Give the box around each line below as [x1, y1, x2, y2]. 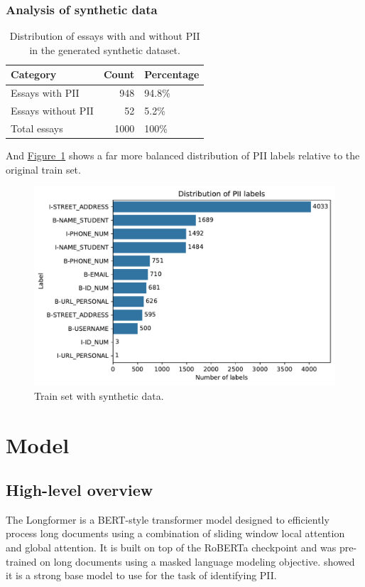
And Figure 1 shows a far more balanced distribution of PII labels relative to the [6, 148, 360, 163]
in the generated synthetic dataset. [29, 42, 180, 57]
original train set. [6, 162, 81, 176]
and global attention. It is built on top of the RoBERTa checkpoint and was [6, 540, 337, 555]
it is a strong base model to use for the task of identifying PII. [6, 568, 277, 583]
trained [6, 554, 37, 569]
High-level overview [6, 479, 153, 501]
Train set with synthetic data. [34, 388, 164, 403]
